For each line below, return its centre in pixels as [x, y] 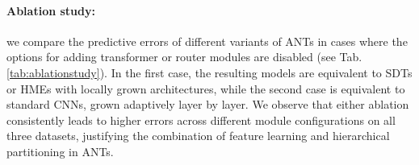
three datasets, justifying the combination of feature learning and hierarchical [198, 136]
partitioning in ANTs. [60, 151]
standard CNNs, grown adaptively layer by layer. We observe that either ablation [208, 104]
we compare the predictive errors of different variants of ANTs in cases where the [207, 41]
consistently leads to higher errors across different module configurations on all [201, 120]
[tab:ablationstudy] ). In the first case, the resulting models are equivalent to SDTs [209, 72]
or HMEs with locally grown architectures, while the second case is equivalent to [206, 88]
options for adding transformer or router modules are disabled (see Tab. [184, 57]
